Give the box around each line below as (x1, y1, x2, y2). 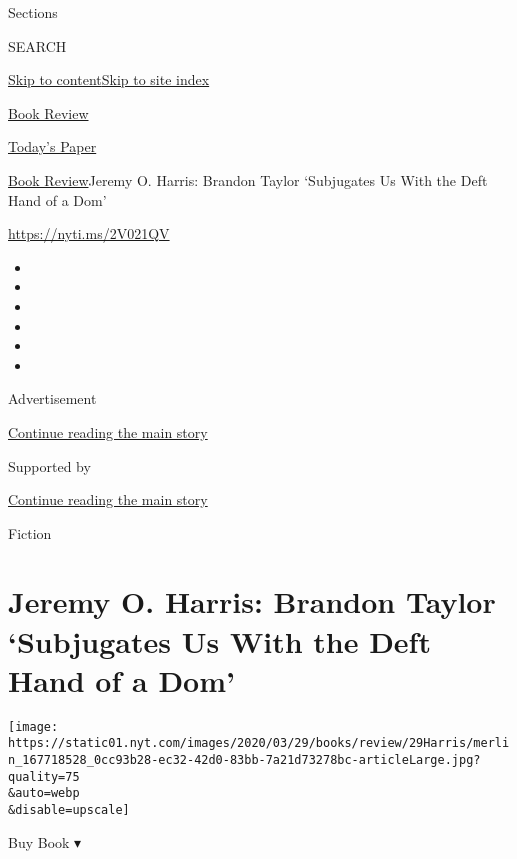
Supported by (8, 455, 91, 476)
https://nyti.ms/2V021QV (8, 223, 170, 244)
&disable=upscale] (8, 803, 130, 818)
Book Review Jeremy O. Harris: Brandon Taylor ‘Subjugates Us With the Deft (8, 169, 488, 190)
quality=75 (8, 769, 80, 784)
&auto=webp (8, 786, 80, 801)
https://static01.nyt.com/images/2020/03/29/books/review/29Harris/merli (8, 736, 510, 751)
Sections (8, 2, 58, 22)
